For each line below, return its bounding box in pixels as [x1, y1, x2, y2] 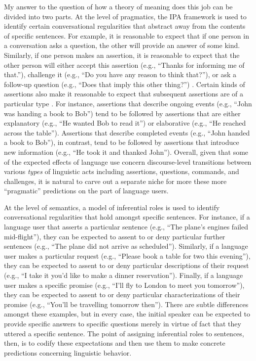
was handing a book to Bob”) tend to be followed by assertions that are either [4, 108, 241, 118]
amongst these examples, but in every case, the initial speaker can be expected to [4, 309, 250, 319]
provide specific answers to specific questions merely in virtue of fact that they [4, 318, 241, 328]
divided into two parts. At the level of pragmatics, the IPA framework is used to [4, 11, 247, 21]
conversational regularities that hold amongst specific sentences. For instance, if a [4, 212, 250, 222]
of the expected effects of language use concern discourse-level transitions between [4, 156, 252, 167]
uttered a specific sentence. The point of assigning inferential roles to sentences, [4, 328, 244, 338]
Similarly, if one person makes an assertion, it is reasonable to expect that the [4, 49, 240, 60]
